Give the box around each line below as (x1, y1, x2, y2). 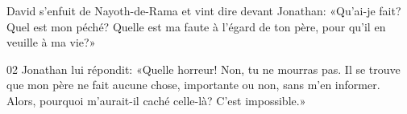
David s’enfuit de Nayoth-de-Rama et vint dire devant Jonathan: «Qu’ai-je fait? (6, 2, 401, 18)
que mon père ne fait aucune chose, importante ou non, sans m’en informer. (6, 76, 380, 93)
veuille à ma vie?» (6, 34, 96, 51)
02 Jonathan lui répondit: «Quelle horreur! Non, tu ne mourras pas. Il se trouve (6, 60, 401, 77)
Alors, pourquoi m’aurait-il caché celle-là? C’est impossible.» (6, 92, 306, 108)
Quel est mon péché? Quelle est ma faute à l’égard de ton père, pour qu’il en (6, 18, 386, 35)
